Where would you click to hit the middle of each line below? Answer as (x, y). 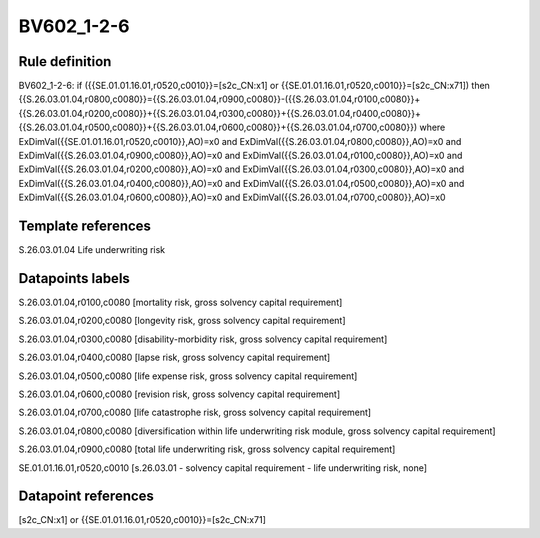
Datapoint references (86, 496)
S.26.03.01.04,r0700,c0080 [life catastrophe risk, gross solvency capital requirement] (195, 412)
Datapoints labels (74, 278)
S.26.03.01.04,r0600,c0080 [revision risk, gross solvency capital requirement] (179, 394)
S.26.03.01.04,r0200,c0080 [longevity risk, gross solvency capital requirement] (182, 321)
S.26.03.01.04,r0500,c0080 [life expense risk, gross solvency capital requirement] (188, 376)
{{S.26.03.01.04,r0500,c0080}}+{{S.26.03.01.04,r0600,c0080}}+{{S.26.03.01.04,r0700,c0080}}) (218, 127)
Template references (85, 226)
